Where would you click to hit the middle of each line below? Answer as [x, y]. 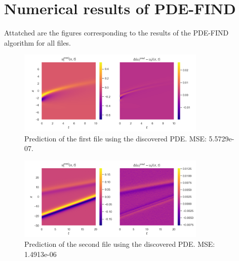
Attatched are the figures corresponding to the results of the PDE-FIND [116, 33]
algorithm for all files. [38, 42]
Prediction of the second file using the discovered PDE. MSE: [120, 244]
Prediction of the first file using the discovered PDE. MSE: [115, 138]
